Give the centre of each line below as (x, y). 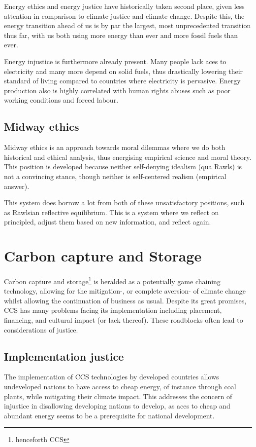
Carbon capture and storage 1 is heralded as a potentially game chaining (112, 280)
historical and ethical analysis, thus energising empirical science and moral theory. (128, 157)
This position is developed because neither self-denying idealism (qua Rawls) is (123, 167)
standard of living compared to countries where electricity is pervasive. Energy (122, 81)
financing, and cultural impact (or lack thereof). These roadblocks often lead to (124, 320)
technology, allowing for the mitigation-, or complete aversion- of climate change (125, 291)
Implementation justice (64, 356)
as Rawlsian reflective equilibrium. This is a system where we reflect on (112, 212)
